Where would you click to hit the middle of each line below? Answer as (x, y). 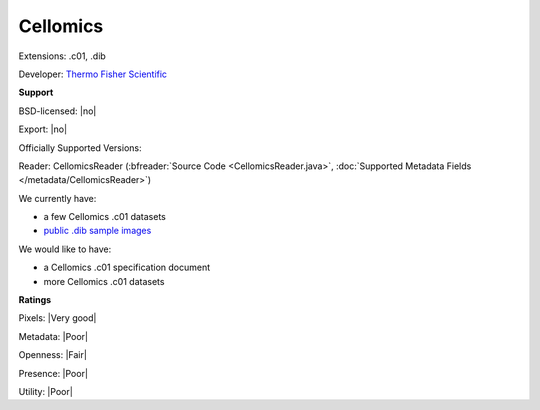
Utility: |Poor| (46, 391)
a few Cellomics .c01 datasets (105, 217)
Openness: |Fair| (52, 355)
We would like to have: (65, 249)
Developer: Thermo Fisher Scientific (93, 74)
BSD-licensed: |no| (57, 111)
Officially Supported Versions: (80, 147)
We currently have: (57, 198)
